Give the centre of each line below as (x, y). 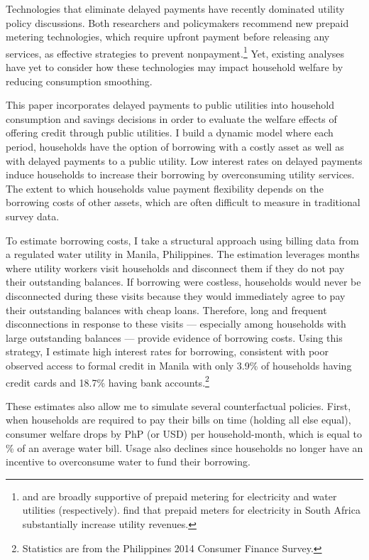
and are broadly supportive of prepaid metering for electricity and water (180, 496)
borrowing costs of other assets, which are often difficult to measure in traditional (183, 202)
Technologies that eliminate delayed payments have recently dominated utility (175, 9)
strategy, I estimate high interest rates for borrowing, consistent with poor (167, 351)
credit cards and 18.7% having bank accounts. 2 (108, 381)
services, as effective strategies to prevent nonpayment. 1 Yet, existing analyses (175, 52)
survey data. (33, 216)
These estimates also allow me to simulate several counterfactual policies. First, (178, 405)
